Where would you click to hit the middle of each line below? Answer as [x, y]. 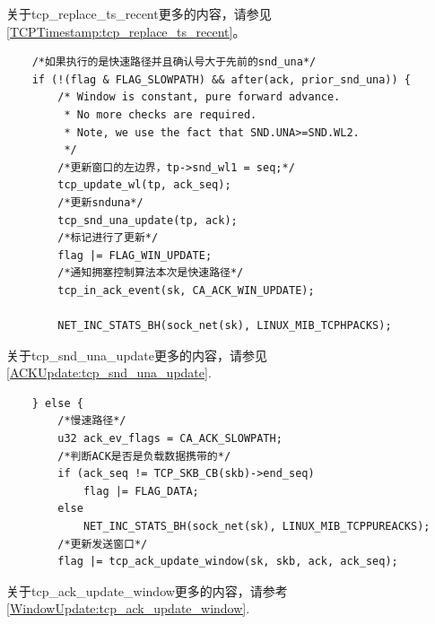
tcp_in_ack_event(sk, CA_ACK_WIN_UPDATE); [186, 290]
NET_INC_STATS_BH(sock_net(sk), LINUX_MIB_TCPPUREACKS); [257, 527]
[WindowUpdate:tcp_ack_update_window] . [128, 608]
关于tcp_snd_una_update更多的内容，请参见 [137, 355]
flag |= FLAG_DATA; [141, 491]
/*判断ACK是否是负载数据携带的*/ [144, 456]
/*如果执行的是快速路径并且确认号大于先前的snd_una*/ [174, 62]
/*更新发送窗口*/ [103, 544]
